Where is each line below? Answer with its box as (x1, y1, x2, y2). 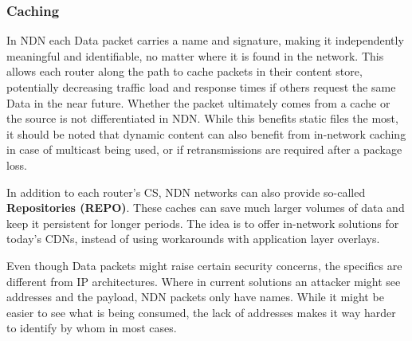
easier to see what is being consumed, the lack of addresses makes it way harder (6, 304, 396, 320)
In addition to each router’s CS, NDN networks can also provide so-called (6, 183, 366, 200)
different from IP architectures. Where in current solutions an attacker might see (6, 272, 401, 289)
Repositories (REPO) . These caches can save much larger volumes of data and (6, 199, 405, 216)
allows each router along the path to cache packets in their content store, (6, 63, 363, 80)
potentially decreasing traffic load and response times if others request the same (6, 79, 396, 95)
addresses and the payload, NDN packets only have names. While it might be (6, 288, 384, 305)
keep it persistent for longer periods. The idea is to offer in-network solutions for (6, 214, 399, 231)
